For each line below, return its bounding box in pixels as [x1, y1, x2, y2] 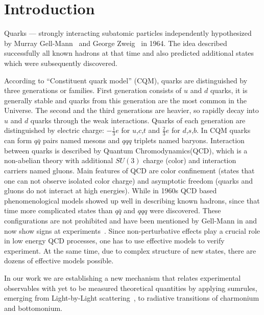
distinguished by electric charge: [4, 125, 104, 136]
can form [4, 135, 32, 146]
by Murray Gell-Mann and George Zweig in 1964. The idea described [4, 37, 227, 48]
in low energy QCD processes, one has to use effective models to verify [4, 235, 225, 246]
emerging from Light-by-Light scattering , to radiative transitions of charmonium [4, 292, 259, 303]
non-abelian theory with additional [4, 155, 113, 166]
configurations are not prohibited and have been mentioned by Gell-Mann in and [4, 215, 257, 226]
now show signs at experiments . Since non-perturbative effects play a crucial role [4, 225, 260, 236]
